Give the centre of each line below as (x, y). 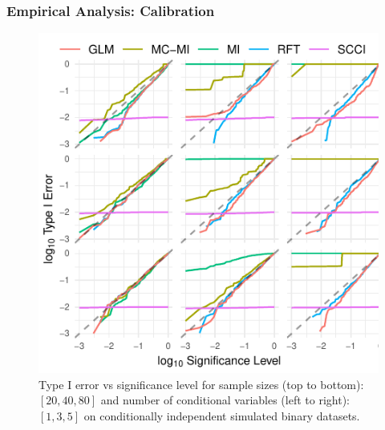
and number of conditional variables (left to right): (225, 400)
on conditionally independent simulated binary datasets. (222, 416)
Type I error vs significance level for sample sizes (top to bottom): (201, 384)
